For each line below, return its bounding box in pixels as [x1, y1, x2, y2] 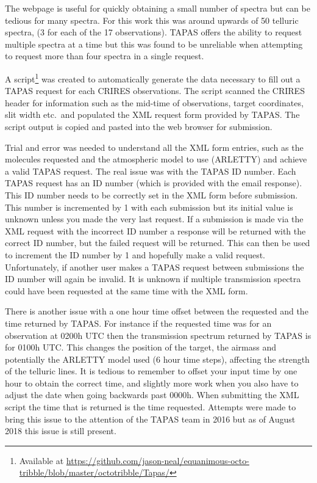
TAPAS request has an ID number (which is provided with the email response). [5, 176, 302, 189]
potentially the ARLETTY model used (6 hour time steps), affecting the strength [5, 352, 310, 365]
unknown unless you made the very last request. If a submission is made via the [5, 212, 304, 225]
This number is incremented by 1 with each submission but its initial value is [5, 200, 293, 213]
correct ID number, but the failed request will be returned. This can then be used [5, 236, 310, 249]
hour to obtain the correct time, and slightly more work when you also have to [5, 376, 299, 389]
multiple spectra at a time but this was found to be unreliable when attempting [5, 37, 303, 50]
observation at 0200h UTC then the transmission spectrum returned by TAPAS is [5, 329, 312, 341]
